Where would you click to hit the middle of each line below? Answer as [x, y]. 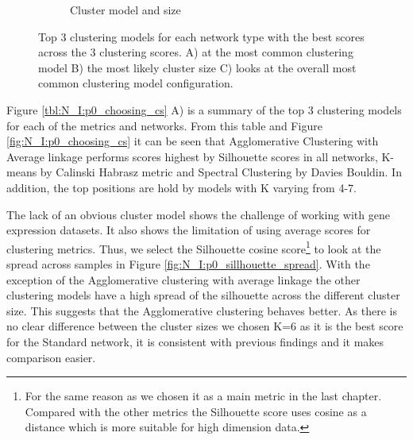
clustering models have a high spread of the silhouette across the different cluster [203, 295]
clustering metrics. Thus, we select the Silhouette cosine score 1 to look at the [194, 247]
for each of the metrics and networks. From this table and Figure [164, 125]
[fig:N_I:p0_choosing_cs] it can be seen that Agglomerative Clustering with [193, 141]
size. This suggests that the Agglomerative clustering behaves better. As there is [202, 310]
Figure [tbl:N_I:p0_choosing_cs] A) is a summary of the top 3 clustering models [204, 109]
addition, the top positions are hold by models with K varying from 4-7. [181, 187]
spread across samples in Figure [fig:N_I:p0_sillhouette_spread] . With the [188, 263]
